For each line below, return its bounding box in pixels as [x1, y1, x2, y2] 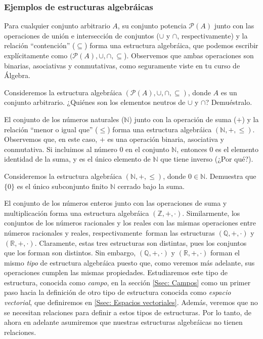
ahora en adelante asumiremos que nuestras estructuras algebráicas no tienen [4, 317, 243, 327]
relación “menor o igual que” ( [4, 124, 98, 134]
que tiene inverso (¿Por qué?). [160, 154, 253, 164]
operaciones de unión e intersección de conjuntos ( [4, 30, 159, 41]
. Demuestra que [205, 170, 256, 181]
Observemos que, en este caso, [4, 134, 98, 144]
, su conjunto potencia [117, 20, 187, 31]
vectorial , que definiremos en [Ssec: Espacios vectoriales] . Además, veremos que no [4, 297, 258, 308]
